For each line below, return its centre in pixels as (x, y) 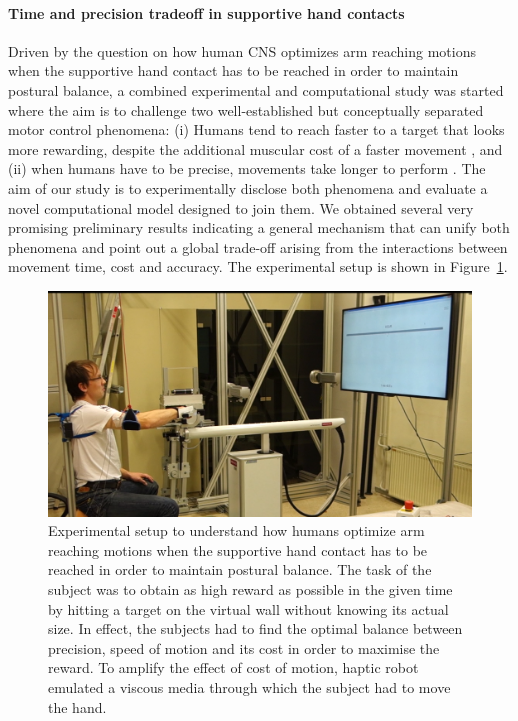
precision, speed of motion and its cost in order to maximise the (244, 647)
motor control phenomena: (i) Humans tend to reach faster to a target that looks (256, 129)
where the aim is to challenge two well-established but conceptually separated (246, 109)
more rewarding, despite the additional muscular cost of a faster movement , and (255, 148)
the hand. (77, 706)
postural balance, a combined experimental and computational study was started (256, 89)
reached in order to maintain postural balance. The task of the (240, 569)
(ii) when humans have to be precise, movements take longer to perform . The (247, 168)
